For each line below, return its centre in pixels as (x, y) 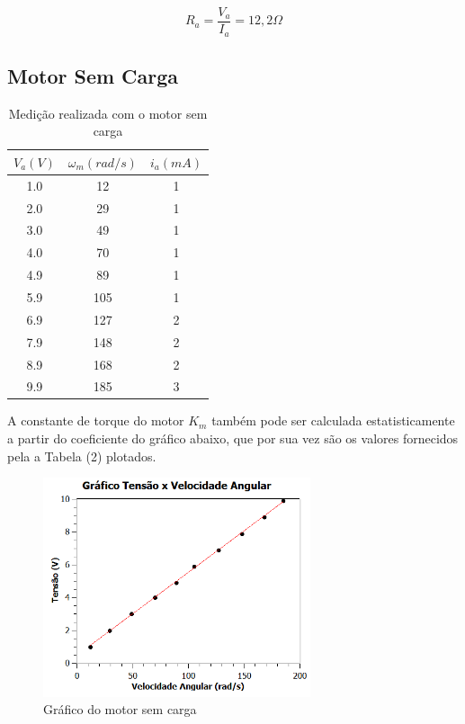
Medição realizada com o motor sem (108, 113)
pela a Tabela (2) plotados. (82, 456)
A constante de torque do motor (96, 420)
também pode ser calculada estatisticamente (333, 420)
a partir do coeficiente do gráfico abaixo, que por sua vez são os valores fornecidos (233, 438)
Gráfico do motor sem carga (120, 709)
